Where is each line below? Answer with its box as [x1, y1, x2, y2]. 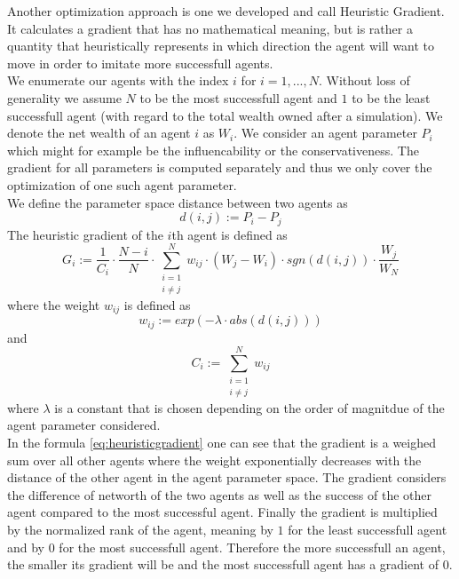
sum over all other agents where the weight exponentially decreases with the [7, 450, 422, 469]
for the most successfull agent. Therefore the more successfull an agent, [59, 537, 446, 556]
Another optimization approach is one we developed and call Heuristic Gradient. [7, 2, 445, 20]
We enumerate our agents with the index [7, 71, 229, 90]
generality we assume [7, 88, 122, 107]
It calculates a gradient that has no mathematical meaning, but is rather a [7, 19, 413, 37]
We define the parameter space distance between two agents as [7, 193, 348, 211]
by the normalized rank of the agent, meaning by [7, 520, 273, 538]
